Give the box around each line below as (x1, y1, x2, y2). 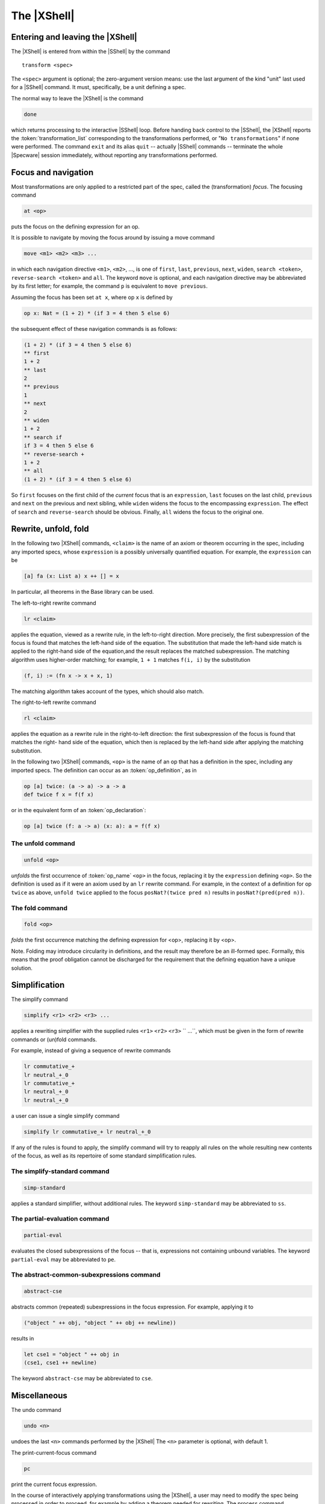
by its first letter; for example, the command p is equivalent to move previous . (11, 283, 208, 290)
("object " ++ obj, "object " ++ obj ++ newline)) (23, 1319, 177, 1327)
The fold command (11, 904, 68, 912)
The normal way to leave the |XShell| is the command (11, 94, 144, 102)
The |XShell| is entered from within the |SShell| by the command (11, 48, 170, 55)
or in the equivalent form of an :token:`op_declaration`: (11, 806, 146, 813)
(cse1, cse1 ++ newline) (23, 1360, 97, 1366)
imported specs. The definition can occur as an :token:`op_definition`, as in (11, 766, 197, 774)
